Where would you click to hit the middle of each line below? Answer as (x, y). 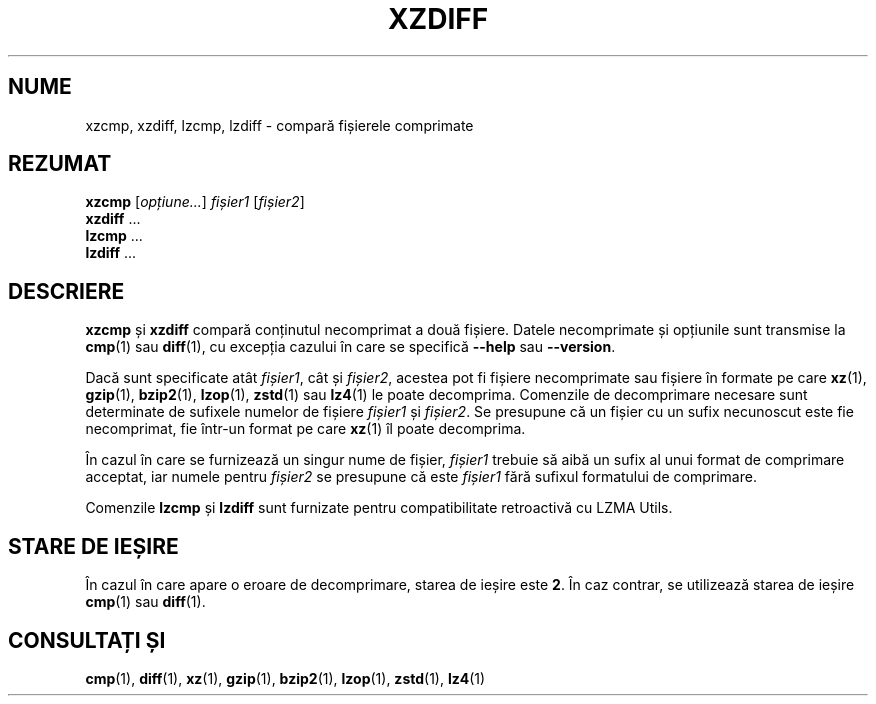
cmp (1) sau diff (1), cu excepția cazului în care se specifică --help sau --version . (350, 347)
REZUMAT (60, 164)
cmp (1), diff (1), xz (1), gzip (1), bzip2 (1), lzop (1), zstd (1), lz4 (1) (285, 678)
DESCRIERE (66, 291)
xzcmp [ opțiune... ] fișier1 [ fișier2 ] (195, 202)
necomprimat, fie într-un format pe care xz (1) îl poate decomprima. (305, 429)
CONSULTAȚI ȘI (87, 640)
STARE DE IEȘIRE (93, 546)
